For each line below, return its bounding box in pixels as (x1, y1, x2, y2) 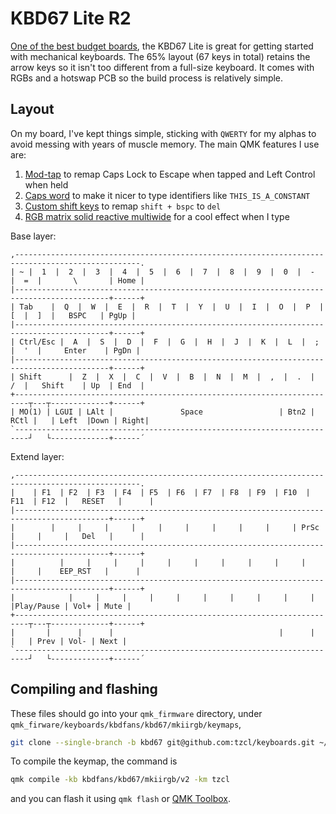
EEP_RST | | (59, 566, 141, 576)
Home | (117, 275, 145, 286)
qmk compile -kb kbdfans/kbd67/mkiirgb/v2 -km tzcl (10, 775, 230, 785)
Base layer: (10, 230, 57, 242)
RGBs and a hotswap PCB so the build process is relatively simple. (10, 72, 284, 84)
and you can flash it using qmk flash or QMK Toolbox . (10, 793, 232, 805)
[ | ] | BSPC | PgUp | (10, 310, 137, 321)
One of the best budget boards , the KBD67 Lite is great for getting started (10, 40, 314, 52)
